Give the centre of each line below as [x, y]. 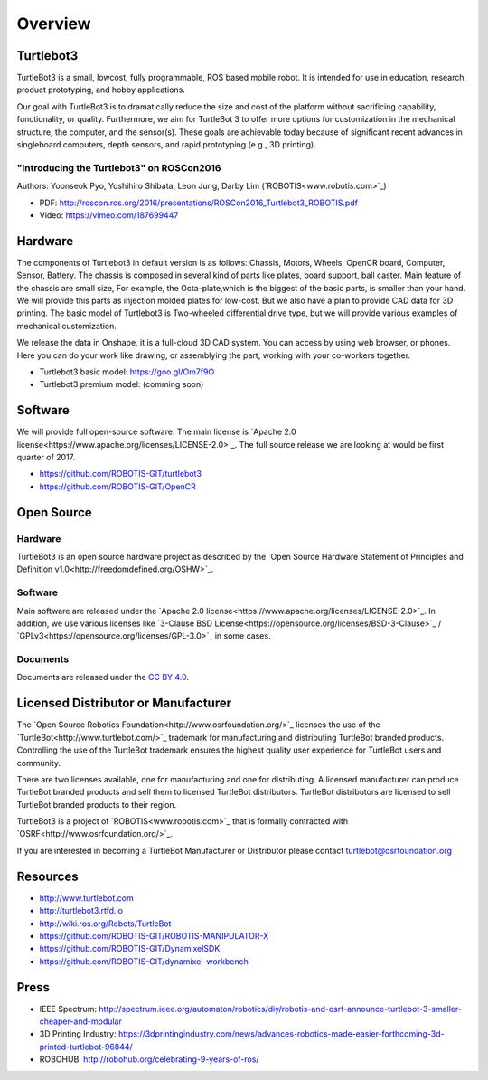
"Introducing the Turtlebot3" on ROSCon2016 [119, 167]
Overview [54, 24]
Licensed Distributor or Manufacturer [124, 703]
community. [38, 763]
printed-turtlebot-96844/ [86, 1047]
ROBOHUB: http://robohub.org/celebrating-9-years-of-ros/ [149, 1059]
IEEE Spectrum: [68, 1009]
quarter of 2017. [46, 458]
